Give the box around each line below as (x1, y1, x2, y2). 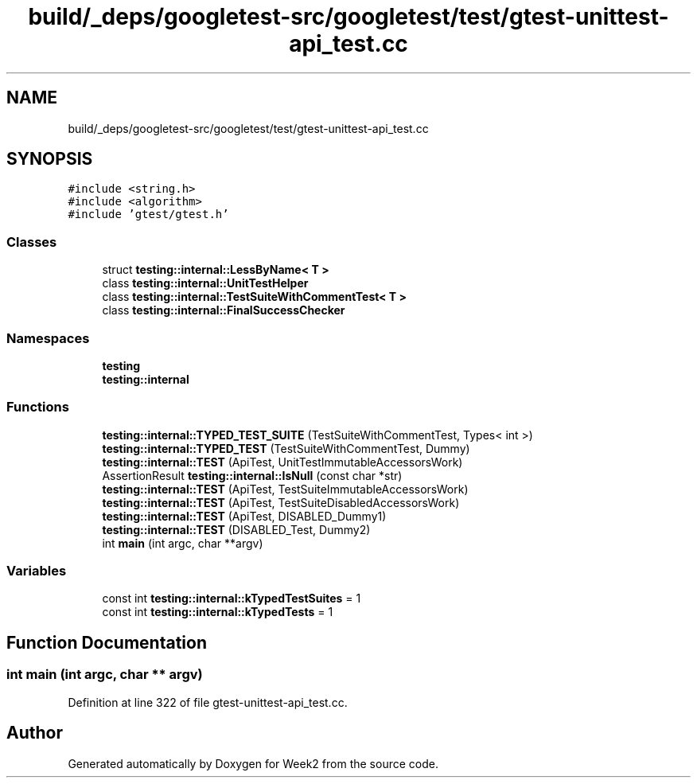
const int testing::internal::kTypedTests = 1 (102, 605, 333, 619)
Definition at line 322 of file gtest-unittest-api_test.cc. (68, 695, 348, 709)
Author (6, 723, 63, 743)
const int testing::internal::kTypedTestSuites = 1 (102, 591, 361, 606)
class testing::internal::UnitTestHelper (102, 276, 309, 291)
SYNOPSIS (6, 149, 93, 170)
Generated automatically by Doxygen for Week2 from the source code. (68, 756, 438, 770)
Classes (6, 233, 57, 250)
